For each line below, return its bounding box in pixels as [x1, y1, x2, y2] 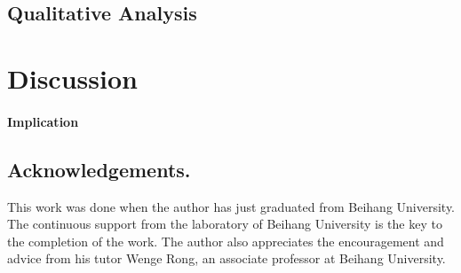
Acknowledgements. [7, 155, 191, 183]
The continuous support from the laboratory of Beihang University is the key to [7, 214, 442, 233]
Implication [7, 112, 79, 130]
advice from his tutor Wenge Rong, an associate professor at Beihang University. [7, 249, 446, 268]
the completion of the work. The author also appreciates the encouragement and [7, 231, 444, 250]
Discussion [7, 59, 138, 96]
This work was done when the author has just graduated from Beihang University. [7, 197, 456, 215]
